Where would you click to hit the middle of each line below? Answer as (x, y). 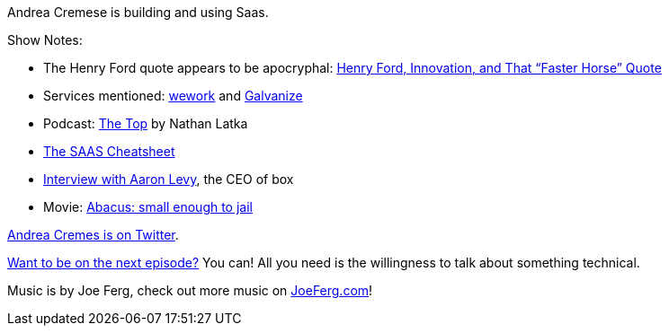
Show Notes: (45, 40)
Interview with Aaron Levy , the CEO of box (169, 179)
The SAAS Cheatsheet (109, 151)
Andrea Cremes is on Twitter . (93, 235)
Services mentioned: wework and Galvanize (173, 96)
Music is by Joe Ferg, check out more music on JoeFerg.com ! (190, 290)
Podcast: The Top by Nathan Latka (146, 123)
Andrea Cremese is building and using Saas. (138, 12)
